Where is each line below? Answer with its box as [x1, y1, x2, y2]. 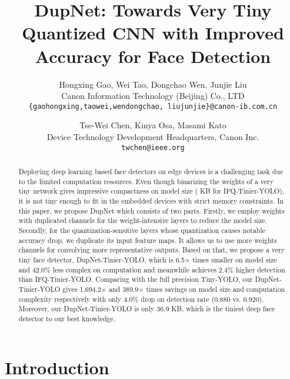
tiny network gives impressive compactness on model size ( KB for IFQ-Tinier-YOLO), [18, 186, 285, 196]
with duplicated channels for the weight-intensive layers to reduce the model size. [18, 215, 267, 225]
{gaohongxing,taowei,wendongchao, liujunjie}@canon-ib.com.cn [28, 102, 278, 111]
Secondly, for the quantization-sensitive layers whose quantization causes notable [18, 225, 266, 235]
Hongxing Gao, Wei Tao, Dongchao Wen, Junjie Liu [59, 78, 247, 90]
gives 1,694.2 [62, 284, 101, 294]
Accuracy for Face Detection [35, 44, 271, 68]
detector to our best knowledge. [18, 313, 116, 323]
